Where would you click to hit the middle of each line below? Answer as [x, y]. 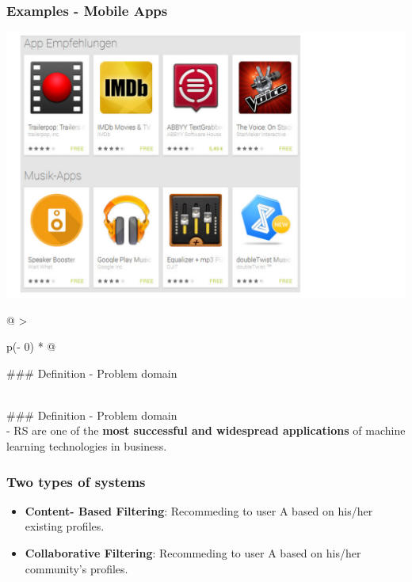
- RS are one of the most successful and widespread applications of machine [206, 430]
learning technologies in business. [87, 446]
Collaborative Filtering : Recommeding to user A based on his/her [193, 553]
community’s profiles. [76, 568]
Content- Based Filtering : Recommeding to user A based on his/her [199, 510]
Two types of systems [76, 481]
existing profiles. [65, 526]
